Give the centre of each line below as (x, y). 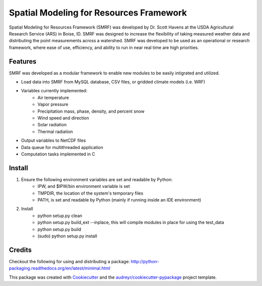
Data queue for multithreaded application (62, 147)
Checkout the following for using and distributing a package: (69, 261)
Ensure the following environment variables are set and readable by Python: (97, 179)
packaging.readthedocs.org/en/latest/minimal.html (60, 268)
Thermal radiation (55, 132)
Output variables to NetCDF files (53, 140)
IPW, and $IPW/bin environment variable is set (84, 186)
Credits (20, 250)
